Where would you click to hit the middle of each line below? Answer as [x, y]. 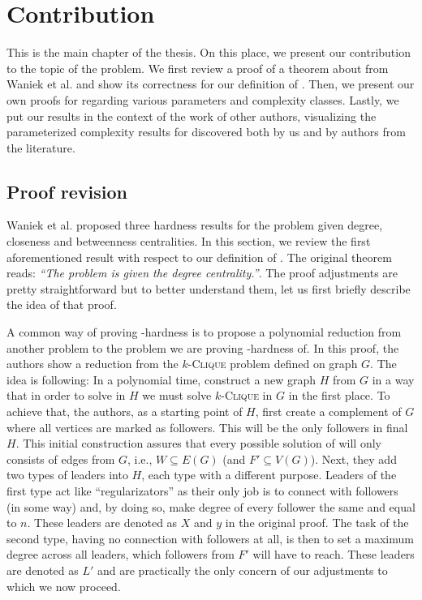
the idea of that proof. [62, 304]
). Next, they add [353, 459]
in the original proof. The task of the [317, 523]
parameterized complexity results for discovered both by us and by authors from [206, 132]
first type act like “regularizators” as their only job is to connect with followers [202, 490]
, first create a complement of [328, 411]
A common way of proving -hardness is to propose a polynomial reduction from [204, 332]
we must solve [177, 395]
